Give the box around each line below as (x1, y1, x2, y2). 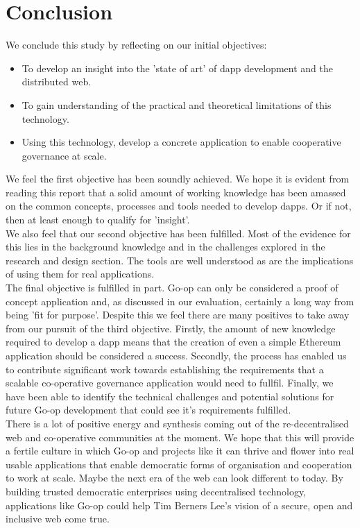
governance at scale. (22, 148, 107, 162)
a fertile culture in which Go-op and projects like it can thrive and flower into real (6, 443, 354, 458)
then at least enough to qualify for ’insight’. (6, 212, 190, 227)
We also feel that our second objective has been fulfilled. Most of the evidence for (6, 225, 351, 240)
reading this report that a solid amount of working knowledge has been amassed (6, 185, 346, 199)
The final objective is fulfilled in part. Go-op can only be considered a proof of (6, 280, 338, 295)
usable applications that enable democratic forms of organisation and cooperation (6, 457, 352, 471)
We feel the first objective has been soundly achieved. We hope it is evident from (6, 171, 350, 186)
